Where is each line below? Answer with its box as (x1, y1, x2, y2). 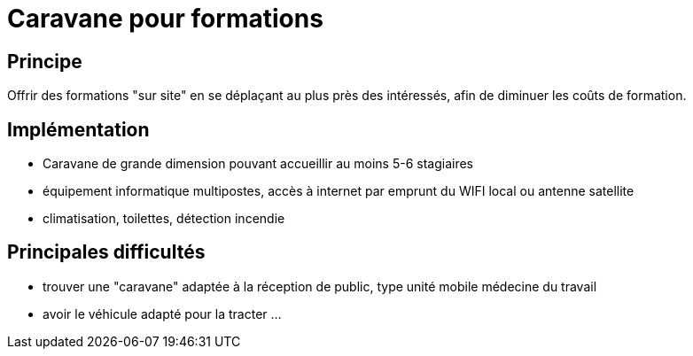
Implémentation (7, 118, 150, 141)
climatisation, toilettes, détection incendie (43, 211, 285, 227)
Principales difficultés (7, 241, 206, 264)
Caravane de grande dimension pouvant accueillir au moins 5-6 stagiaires (43, 156, 473, 172)
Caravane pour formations (7, 4, 323, 34)
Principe (7, 50, 82, 73)
